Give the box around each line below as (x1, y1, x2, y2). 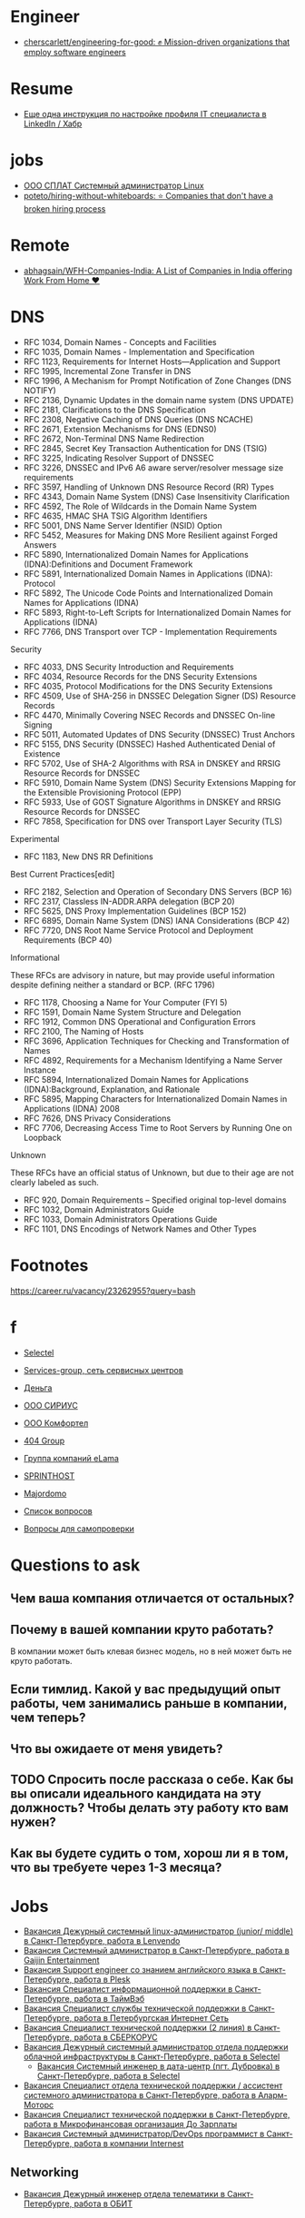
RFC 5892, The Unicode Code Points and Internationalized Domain (23, 588, 273, 599)
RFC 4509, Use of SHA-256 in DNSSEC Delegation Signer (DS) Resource (23, 690, 296, 701)
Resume (10, 79, 74, 99)
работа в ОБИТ (74, 2198, 133, 2209)
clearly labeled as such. (10, 1176, 99, 1187)
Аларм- (258, 2090, 288, 2101)
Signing (23, 719, 53, 730)
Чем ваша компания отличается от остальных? (10, 1591, 295, 1607)
